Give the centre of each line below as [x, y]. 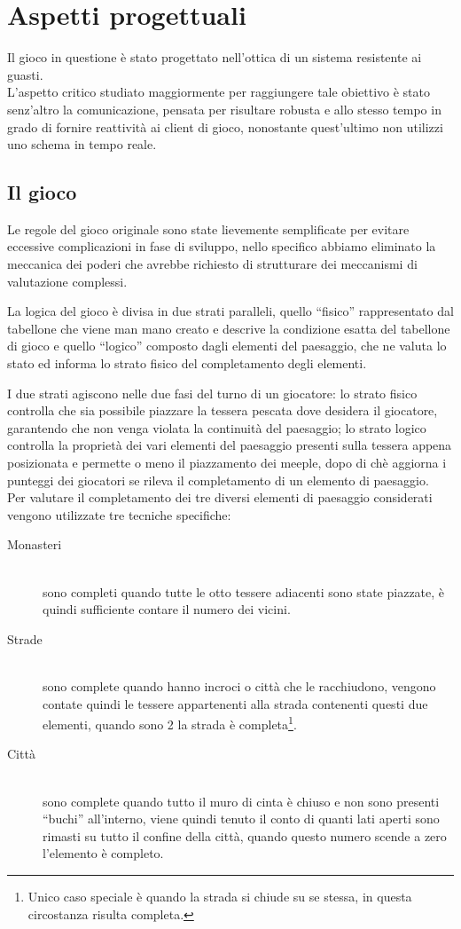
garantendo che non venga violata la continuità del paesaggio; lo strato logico [217, 427]
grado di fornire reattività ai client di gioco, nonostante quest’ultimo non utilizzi [225, 126]
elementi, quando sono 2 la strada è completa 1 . [170, 723]
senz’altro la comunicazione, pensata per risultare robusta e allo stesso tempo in [224, 109]
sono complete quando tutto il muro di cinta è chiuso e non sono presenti [241, 801]
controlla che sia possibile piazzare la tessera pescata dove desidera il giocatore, [223, 410]
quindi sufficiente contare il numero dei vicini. [167, 609]
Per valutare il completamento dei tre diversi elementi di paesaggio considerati [220, 497]
